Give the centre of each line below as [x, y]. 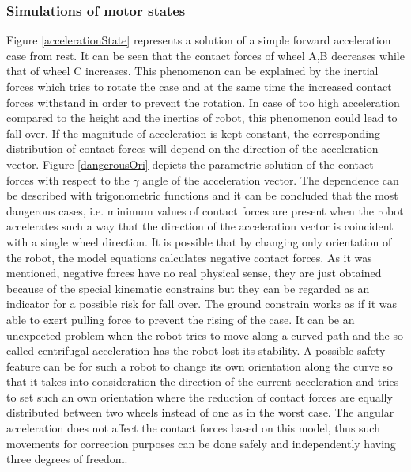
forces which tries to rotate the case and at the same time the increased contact [199, 86]
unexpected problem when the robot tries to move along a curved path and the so [205, 335]
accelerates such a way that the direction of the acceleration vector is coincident [200, 226]
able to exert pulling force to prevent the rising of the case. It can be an [181, 319]
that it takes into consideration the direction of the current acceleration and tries [203, 381]
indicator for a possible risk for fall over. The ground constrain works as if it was [202, 304]
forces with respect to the [68, 179]
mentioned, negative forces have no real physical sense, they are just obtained [194, 273]
